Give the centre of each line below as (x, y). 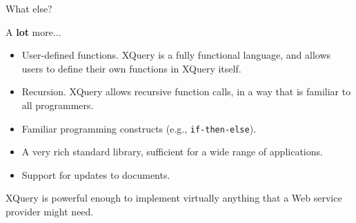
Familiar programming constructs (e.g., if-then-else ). (139, 128)
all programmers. (58, 105)
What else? (29, 8)
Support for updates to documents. (96, 174)
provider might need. (50, 211)
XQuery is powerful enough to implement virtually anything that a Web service (174, 198)
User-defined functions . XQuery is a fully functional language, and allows (176, 55)
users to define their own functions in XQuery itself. (131, 68)
